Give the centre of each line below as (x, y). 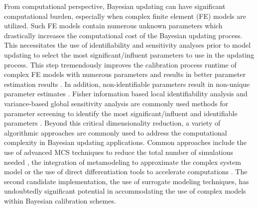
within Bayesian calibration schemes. (60, 200)
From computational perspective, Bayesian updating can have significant (115, 6)
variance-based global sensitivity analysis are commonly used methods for (116, 103)
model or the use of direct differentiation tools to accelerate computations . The (126, 172)
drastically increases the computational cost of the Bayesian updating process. (123, 35)
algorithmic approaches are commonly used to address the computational (116, 132)
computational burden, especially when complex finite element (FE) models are (125, 16)
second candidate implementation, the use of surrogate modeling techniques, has (127, 181)
